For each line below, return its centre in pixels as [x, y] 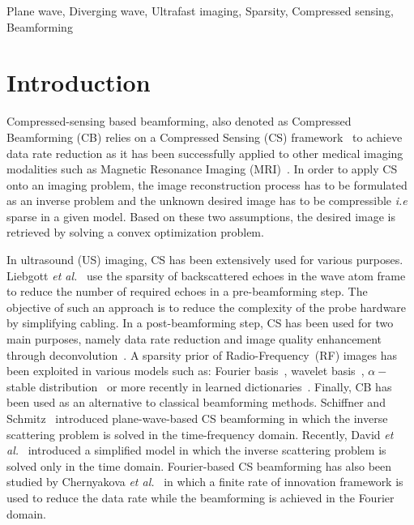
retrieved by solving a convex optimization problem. [135, 232]
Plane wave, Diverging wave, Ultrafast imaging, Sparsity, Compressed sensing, [200, 11]
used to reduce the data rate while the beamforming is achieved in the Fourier [201, 497]
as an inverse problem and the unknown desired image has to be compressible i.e [207, 201]
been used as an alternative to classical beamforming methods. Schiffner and [196, 402]
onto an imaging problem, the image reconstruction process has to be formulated [207, 184]
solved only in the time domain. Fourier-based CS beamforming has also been [199, 465]
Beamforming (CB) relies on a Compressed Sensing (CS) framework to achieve [205, 137]
